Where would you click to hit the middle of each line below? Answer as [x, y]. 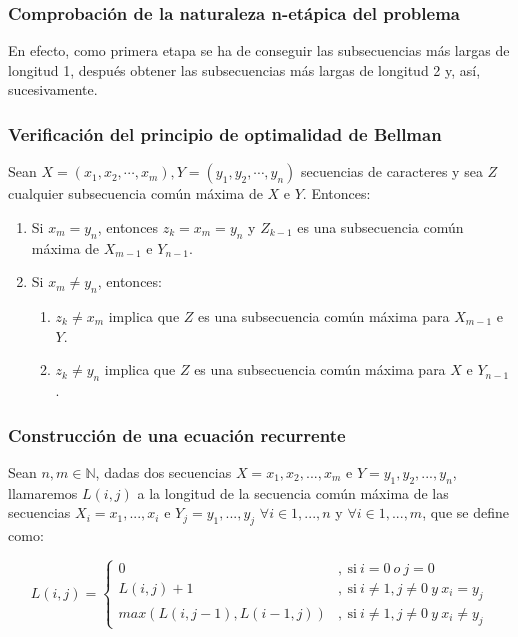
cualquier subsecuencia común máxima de [135, 193]
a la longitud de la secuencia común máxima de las [293, 492]
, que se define [465, 512]
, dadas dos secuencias [163, 471]
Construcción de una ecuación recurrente [177, 434]
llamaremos [43, 492]
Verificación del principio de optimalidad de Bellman [225, 133]
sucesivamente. [53, 89]
